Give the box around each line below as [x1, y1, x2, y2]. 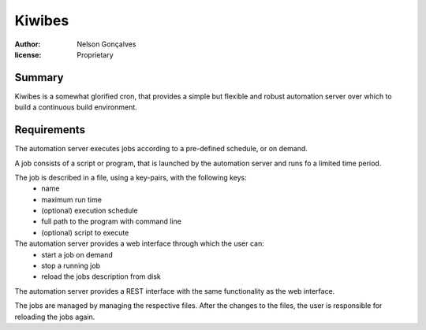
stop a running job [41, 261, 101, 271]
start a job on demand [41, 250, 114, 259]
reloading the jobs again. [14, 312, 95, 321]
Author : [14, 39, 41, 49]
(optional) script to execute [41, 228, 129, 237]
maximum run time [41, 195, 103, 204]
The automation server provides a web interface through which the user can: [14, 239, 264, 248]
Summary [14, 71, 64, 84]
